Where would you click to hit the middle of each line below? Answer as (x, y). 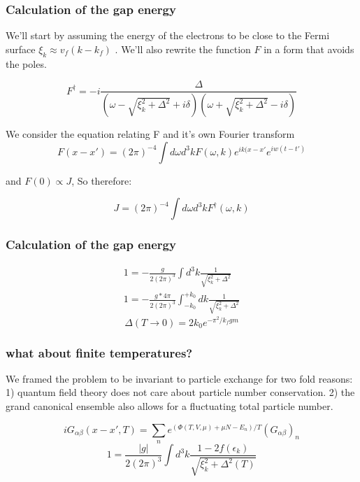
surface (21, 49)
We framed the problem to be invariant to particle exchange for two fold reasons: (179, 378)
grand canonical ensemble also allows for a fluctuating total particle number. (170, 406)
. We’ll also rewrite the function (183, 49)
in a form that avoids (309, 49)
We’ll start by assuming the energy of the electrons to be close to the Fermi (168, 35)
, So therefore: (102, 180)
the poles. (26, 63)
